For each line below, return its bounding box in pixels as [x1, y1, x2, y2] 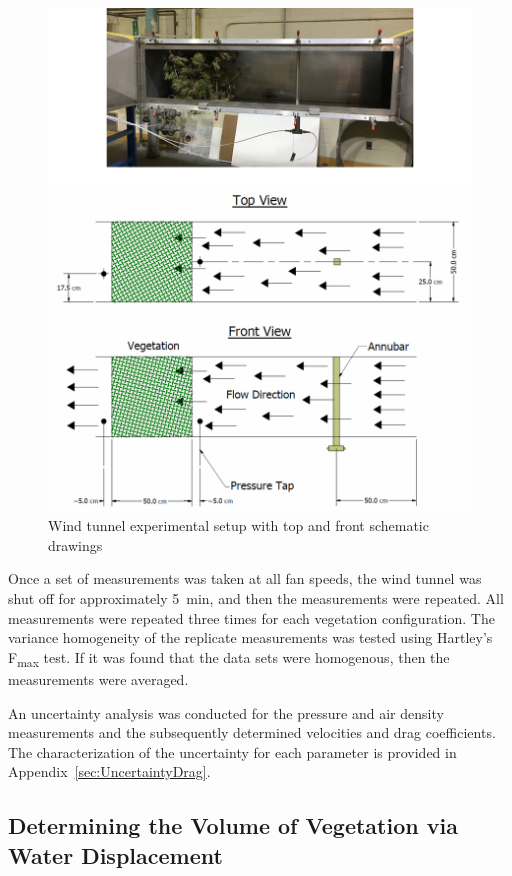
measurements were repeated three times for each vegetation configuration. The [8, 607, 495, 628]
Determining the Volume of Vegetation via [8, 810, 458, 841]
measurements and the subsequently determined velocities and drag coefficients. [8, 722, 496, 743]
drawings [48, 534, 103, 555]
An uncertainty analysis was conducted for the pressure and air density [8, 702, 444, 723]
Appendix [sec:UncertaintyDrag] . [8, 761, 211, 782]
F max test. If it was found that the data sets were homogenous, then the [8, 646, 450, 670]
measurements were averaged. [8, 668, 189, 689]
